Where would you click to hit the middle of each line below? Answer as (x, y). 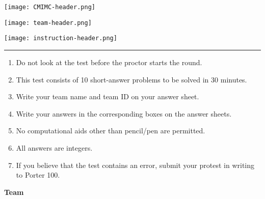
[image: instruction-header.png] (61, 38)
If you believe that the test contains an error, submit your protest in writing (135, 165)
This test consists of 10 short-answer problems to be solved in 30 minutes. (131, 79)
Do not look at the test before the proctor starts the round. (109, 62)
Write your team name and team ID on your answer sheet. (108, 96)
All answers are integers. (54, 147)
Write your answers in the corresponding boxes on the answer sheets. (124, 113)
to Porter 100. (38, 175)
